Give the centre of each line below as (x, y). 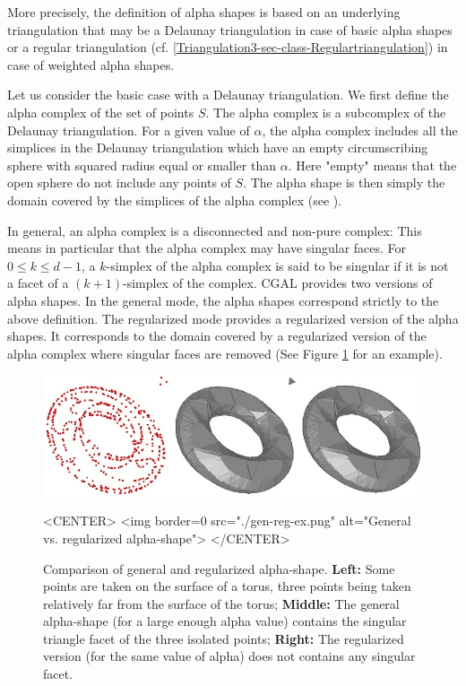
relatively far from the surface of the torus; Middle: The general (221, 603)
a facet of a (38, 283)
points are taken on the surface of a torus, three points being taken (227, 586)
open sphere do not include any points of (119, 182)
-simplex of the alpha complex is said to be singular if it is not (277, 265)
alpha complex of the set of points (101, 112)
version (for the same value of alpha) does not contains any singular (229, 656)
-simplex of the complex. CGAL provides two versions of (277, 283)
